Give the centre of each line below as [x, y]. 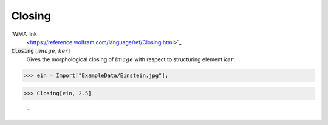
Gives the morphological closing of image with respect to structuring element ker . [131, 59]
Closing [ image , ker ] [41, 51]
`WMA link [24, 34]
